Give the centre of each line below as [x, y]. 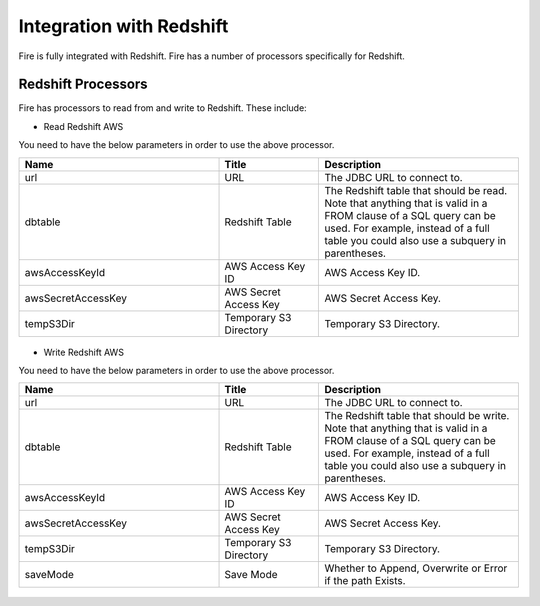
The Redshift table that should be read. [416, 190]
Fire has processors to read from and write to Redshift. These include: [162, 108]
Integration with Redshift [123, 26]
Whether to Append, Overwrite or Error [416, 568]
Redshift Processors [83, 84]
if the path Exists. [365, 581]
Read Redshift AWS [83, 126]
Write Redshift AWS [84, 352]
